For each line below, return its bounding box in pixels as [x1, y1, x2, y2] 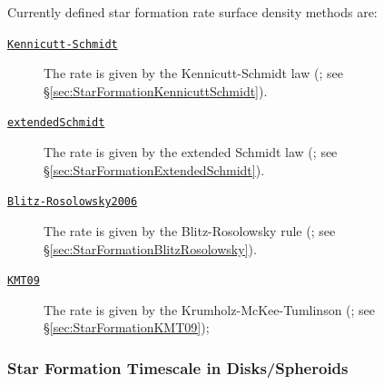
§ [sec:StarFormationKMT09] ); [44, 318, 210, 337]
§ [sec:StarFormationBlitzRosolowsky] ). [44, 239, 257, 258]
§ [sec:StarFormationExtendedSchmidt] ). [44, 160, 265, 179]
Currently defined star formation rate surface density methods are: [7, 3, 378, 21]
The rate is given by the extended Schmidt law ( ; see [44, 143, 338, 162]
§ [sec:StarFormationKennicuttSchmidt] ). [44, 81, 268, 100]
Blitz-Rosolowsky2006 [7, 195, 138, 209]
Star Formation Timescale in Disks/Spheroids [7, 356, 349, 379]
